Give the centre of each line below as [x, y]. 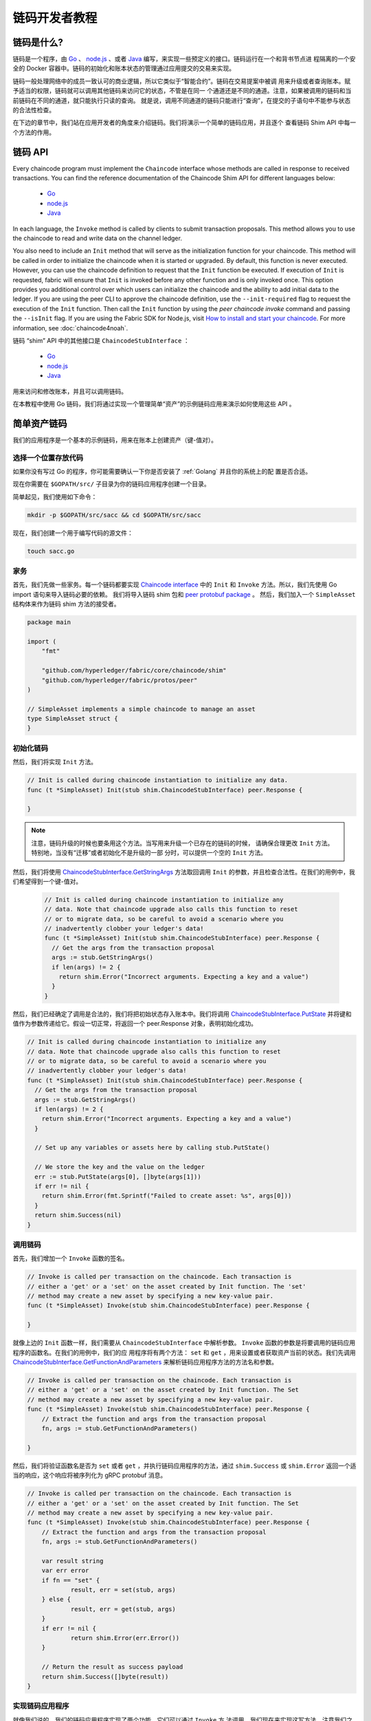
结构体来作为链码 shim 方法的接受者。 [66, 604]
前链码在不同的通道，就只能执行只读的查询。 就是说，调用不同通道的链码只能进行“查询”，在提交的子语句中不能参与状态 [182, 101]
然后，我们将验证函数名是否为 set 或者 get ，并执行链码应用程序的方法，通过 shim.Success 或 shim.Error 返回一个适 [184, 1466]
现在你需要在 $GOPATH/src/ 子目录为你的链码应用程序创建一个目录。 [112, 484]
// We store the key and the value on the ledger [120, 1167]
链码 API [31, 152]
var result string [72, 1561]
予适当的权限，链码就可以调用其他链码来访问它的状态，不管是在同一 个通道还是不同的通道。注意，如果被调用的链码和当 [182, 91]
